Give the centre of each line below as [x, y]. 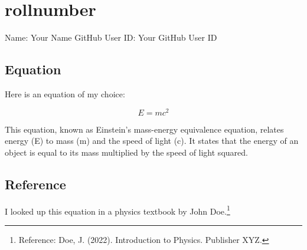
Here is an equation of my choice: [65, 93]
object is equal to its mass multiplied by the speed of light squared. [126, 152]
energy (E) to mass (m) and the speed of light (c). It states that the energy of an [152, 141]
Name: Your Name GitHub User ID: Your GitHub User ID [111, 37]
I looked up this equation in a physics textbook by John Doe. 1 [117, 210]
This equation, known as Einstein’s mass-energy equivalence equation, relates [144, 129]
